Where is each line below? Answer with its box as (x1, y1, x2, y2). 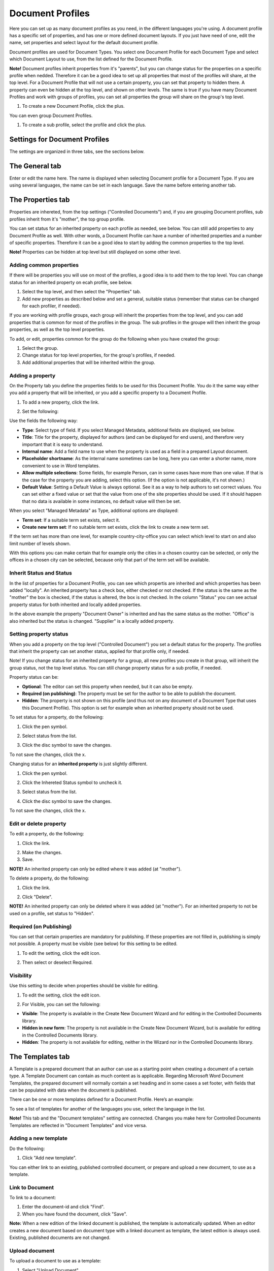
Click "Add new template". (22, 1155, 77, 1161)
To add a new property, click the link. (22, 399, 100, 405)
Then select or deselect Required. (22, 959, 93, 965)
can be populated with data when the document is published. (9, 1087, 138, 1093)
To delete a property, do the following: (9, 875, 89, 882)
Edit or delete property (9, 820, 66, 827)
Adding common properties (9, 262, 79, 269)
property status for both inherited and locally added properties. (9, 601, 142, 608)
